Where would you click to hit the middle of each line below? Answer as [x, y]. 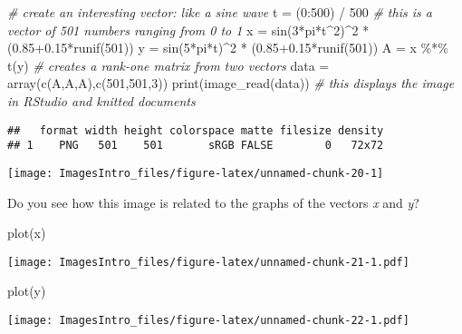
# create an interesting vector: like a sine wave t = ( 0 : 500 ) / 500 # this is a [220, 12]
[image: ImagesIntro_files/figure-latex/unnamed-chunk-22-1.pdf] [208, 320]
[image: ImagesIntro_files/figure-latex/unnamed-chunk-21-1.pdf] [208, 262]
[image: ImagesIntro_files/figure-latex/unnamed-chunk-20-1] [196, 173]
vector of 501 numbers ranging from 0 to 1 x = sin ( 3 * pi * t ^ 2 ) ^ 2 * [188, 29]
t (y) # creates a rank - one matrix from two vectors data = [168, 65]
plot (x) [27, 233]
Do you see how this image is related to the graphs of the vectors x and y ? [213, 202]
